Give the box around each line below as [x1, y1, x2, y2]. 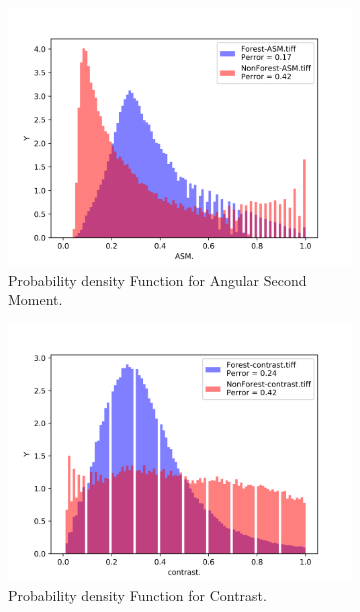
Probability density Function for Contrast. [8, 585, 267, 606]
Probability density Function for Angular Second [8, 269, 307, 290]
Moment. [8, 289, 63, 310]
